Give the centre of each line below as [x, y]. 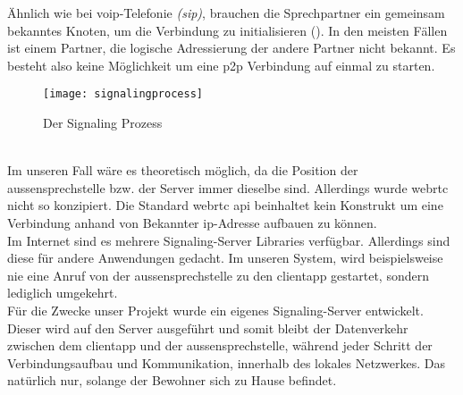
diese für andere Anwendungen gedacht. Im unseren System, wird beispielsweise [225, 258]
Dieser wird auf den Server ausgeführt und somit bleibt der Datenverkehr [208, 328]
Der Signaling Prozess [103, 123]
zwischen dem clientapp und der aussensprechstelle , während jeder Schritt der [220, 345]
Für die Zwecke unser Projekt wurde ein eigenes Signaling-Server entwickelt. [215, 310]
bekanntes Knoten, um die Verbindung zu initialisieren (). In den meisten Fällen [227, 30]
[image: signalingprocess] [123, 94]
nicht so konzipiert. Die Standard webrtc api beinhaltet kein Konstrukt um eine [225, 205]
